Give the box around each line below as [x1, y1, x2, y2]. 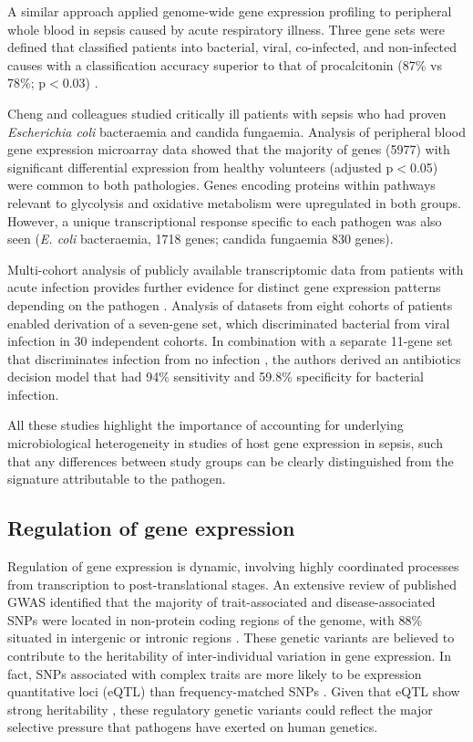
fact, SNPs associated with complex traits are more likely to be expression [7, 664, 422, 683]
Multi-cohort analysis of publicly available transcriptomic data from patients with [7, 259, 464, 278]
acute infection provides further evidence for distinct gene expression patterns [7, 277, 441, 297]
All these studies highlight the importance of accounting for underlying [7, 415, 404, 434]
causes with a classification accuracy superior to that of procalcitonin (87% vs [7, 55, 442, 74]
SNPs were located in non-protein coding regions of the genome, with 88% [7, 610, 423, 629]
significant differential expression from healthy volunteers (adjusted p [7, 157, 394, 176]
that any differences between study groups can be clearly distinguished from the [7, 451, 454, 470]
